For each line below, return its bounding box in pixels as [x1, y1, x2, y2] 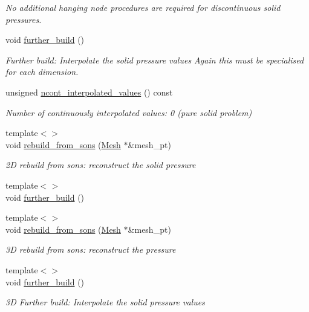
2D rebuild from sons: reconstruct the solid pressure [5, 158, 196, 171]
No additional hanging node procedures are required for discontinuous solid [5, 1, 281, 13]
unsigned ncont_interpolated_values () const [5, 85, 173, 98]
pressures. [5, 13, 42, 25]
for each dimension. [5, 65, 79, 78]
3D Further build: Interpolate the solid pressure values [5, 296, 205, 308]
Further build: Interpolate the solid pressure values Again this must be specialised [5, 53, 304, 66]
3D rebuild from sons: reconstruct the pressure [5, 243, 176, 256]
